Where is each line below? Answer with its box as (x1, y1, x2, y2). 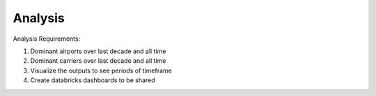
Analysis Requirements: (13, 35, 81, 43)
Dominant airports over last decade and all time (30, 47, 166, 55)
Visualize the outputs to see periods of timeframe (30, 66, 172, 75)
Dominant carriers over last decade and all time (30, 57, 166, 65)
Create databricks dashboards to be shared (30, 76, 156, 84)
